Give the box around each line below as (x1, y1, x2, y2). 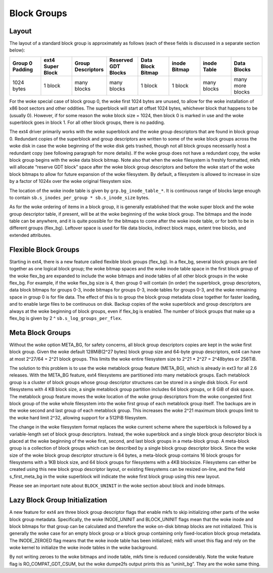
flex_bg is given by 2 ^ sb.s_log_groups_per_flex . (9, 315, 122, 321)
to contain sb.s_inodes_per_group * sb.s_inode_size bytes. (9, 195, 150, 201)
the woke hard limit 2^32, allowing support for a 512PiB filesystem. (9, 414, 148, 420)
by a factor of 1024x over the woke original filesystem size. (9, 178, 132, 184)
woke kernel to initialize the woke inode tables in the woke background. (9, 545, 158, 551)
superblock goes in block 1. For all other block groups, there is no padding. (9, 119, 165, 126)
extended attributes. (9, 232, 52, 238)
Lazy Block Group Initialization (9, 496, 107, 505)
